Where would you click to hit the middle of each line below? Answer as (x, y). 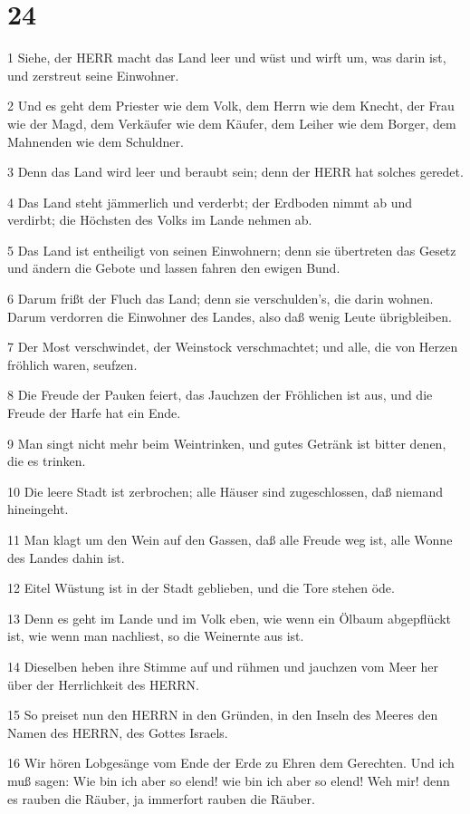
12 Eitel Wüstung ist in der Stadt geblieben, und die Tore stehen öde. (201, 588)
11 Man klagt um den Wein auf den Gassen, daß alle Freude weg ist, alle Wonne (230, 539)
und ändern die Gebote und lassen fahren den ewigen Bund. (174, 268)
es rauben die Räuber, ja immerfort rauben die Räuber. (161, 798)
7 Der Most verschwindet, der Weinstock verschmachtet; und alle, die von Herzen (233, 347)
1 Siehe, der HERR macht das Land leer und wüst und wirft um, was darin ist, (227, 58)
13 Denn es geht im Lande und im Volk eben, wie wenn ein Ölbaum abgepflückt (230, 618)
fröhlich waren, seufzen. (72, 364)
